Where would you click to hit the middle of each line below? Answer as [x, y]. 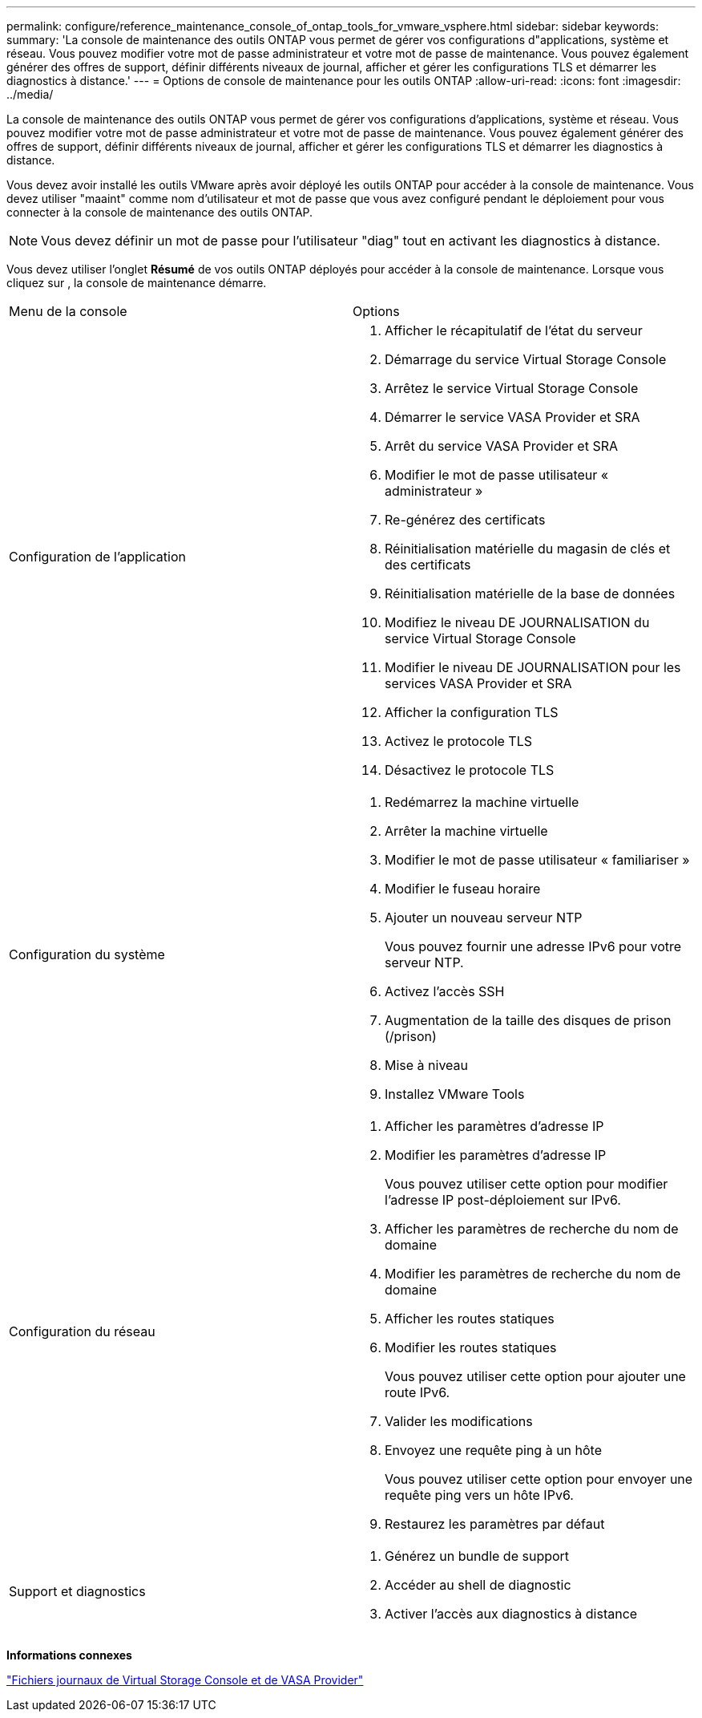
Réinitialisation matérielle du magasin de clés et [528, 549]
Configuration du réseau [82, 1331]
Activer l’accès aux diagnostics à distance [511, 1614]
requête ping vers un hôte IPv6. [479, 1495]
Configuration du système [87, 954]
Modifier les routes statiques [471, 1347]
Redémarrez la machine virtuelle [482, 802]
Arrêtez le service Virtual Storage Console [512, 388]
